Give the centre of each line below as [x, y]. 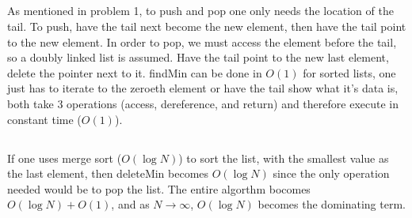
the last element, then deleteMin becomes [108, 173]
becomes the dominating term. [332, 204]
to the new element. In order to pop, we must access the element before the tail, [202, 41]
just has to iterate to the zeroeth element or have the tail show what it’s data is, [203, 88]
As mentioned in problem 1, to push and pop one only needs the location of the [200, 11]
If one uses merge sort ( [65, 158]
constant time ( [44, 119]
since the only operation [331, 173]
